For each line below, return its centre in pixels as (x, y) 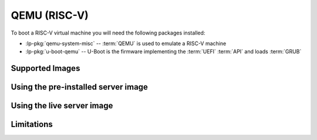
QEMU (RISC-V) (50, 15)
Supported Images (45, 68)
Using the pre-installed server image (79, 87)
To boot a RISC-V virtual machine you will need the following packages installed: (108, 33)
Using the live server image (62, 106)
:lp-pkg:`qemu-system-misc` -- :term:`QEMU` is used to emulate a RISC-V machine (126, 43)
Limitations (32, 124)
